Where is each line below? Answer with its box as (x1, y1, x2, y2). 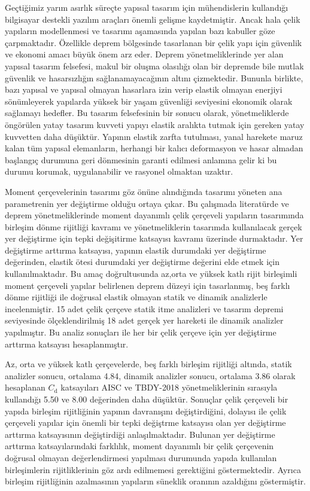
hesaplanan (5, 381, 45, 394)
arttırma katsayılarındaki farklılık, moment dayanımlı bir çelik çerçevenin (5, 440, 274, 452)
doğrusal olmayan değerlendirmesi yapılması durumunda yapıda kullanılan (5, 451, 277, 463)
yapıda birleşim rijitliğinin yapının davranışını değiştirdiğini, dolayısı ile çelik (5, 404, 287, 417)
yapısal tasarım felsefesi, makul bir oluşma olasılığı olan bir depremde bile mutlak (5, 59, 304, 72)
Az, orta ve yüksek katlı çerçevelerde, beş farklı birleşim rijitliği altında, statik (5, 358, 292, 370)
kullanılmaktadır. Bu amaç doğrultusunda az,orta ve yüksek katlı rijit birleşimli (5, 267, 297, 280)
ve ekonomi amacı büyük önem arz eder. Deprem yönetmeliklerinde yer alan (5, 48, 284, 60)
